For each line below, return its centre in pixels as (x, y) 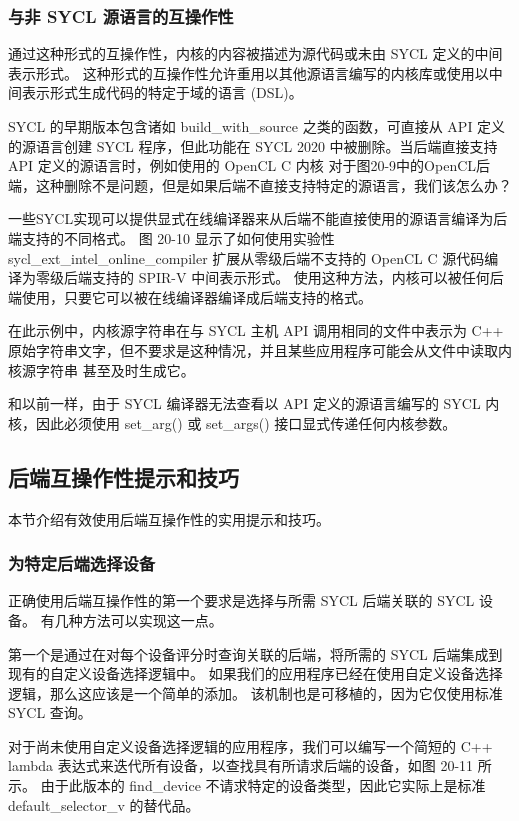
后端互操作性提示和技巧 (123, 476)
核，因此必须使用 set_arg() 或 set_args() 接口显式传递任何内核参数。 (232, 422)
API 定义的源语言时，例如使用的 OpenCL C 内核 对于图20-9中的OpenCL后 (249, 165)
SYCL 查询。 (50, 712)
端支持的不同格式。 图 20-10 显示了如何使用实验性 (171, 237)
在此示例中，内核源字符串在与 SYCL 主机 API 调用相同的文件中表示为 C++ (256, 330)
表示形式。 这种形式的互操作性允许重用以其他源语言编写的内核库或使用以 (248, 72)
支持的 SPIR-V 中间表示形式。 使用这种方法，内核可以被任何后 (297, 277)
